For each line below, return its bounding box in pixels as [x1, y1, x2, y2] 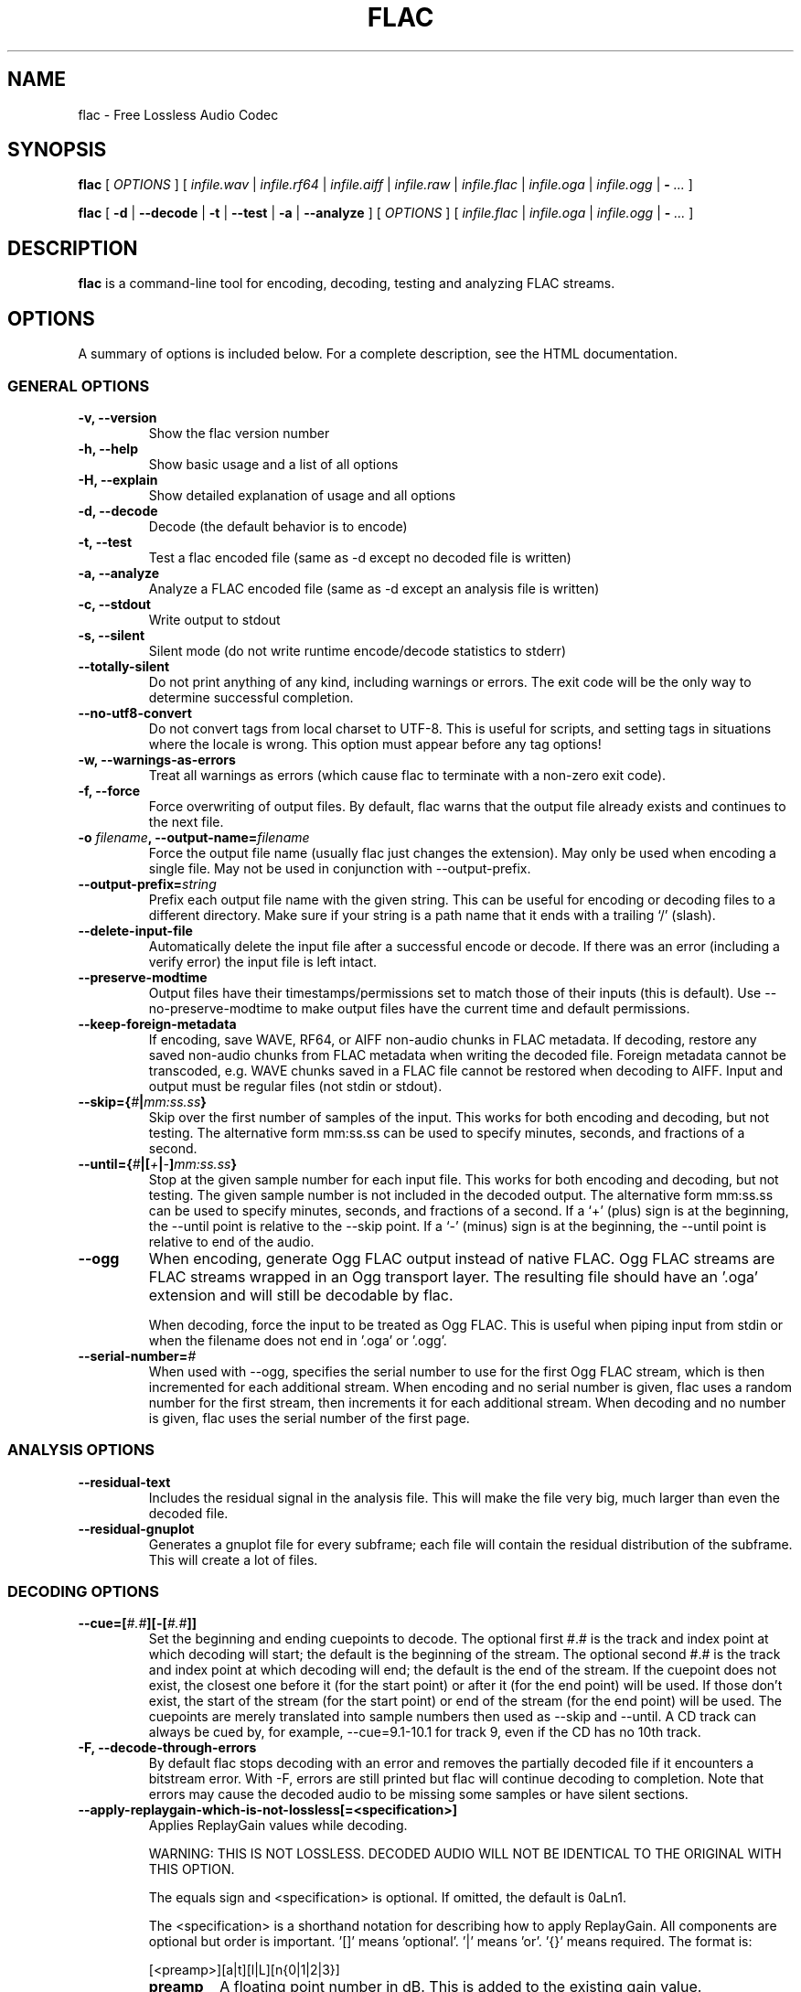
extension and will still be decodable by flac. [148, 1285, 454, 1304]
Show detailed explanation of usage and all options [148, 487, 456, 503]
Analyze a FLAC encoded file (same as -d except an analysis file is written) [148, 580, 600, 596]
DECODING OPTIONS [7, 1582, 159, 1601]
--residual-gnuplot [78, 1520, 195, 1537]
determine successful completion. [148, 689, 354, 705]
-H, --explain [78, 471, 158, 487]
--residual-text [78, 1473, 171, 1490]
